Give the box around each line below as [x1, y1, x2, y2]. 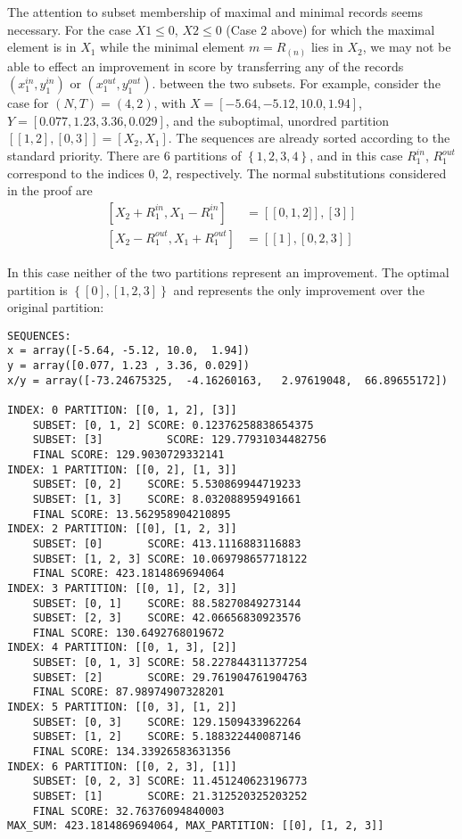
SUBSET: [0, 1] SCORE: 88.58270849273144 [32, 596, 301, 610]
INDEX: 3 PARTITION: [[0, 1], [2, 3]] [7, 581, 237, 595]
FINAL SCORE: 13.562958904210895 [32, 507, 231, 521]
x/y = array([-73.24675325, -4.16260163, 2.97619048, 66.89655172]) [7, 374, 448, 387]
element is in [7, 37, 77, 56]
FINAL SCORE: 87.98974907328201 [32, 686, 225, 699]
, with [153, 94, 186, 112]
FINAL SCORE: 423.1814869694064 [32, 567, 225, 580]
